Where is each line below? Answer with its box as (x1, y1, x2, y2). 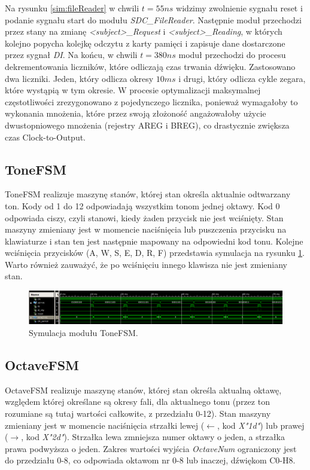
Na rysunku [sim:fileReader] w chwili (5, 2, 139, 14)
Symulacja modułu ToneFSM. (29, 326, 138, 338)
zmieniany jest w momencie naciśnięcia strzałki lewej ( (5, 419, 205, 431)
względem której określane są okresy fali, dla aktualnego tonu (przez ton (5, 395, 270, 408)
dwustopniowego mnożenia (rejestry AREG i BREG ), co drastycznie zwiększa (5, 118, 290, 131)
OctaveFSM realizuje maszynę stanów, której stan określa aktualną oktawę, (5, 383, 282, 396)
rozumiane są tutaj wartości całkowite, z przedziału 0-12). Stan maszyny (5, 407, 271, 419)
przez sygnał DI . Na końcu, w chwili (5, 48, 138, 61)
